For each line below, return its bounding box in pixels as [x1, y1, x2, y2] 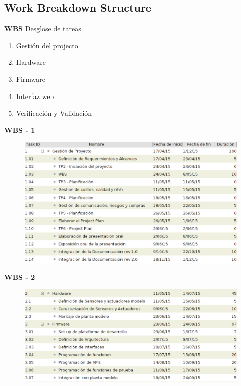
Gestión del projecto [16, 40, 78, 50]
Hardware [16, 57, 46, 67]
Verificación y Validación [16, 108, 92, 118]
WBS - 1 [4, 124, 35, 135]
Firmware [16, 73, 46, 84]
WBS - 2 [4, 272, 35, 282]
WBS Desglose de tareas [4, 23, 81, 34]
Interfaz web [16, 90, 54, 101]
